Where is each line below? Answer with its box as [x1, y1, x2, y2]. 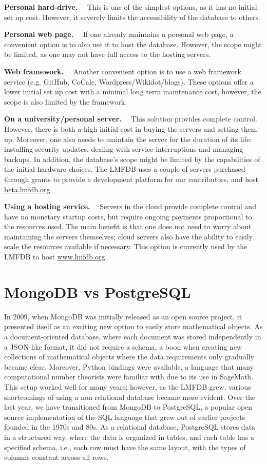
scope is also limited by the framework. [4, 96, 127, 107]
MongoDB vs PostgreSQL [4, 281, 191, 302]
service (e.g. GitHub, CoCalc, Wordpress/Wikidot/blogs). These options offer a [4, 76, 254, 87]
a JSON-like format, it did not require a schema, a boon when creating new [4, 341, 242, 352]
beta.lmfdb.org [4, 184, 50, 194]
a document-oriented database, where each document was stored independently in [4, 331, 261, 341]
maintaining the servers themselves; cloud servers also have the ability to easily [4, 231, 253, 241]
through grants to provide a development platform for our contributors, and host [4, 173, 258, 184]
